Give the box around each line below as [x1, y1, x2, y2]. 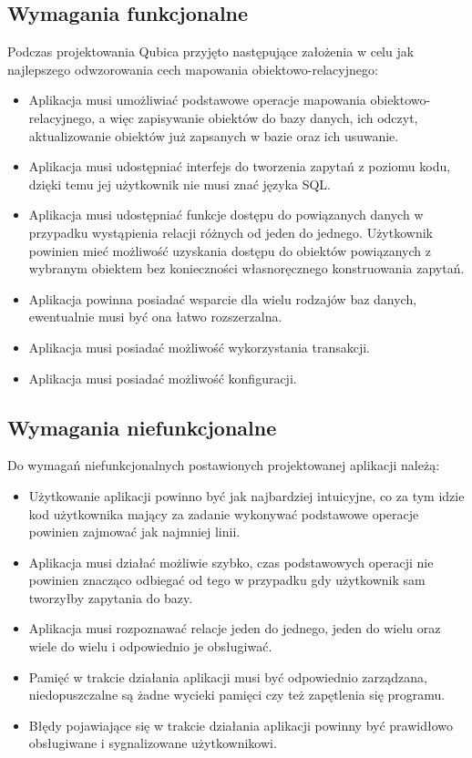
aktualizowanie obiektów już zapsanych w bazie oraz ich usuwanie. [28, 126, 399, 145]
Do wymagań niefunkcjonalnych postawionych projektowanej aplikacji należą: [7, 456, 440, 475]
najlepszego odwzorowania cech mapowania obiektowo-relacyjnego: [7, 59, 378, 78]
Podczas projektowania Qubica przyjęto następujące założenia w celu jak [7, 42, 415, 61]
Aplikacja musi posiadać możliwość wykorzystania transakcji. [28, 337, 370, 356]
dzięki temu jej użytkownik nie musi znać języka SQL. [28, 174, 331, 193]
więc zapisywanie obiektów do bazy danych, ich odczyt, [109, 108, 418, 127]
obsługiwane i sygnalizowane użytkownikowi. [28, 733, 277, 753]
